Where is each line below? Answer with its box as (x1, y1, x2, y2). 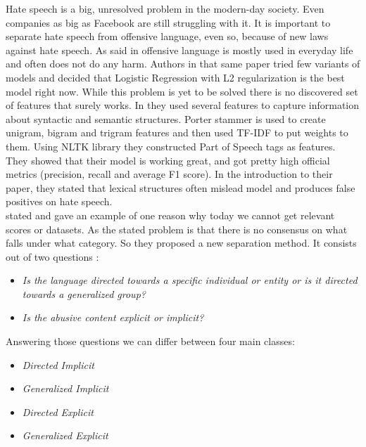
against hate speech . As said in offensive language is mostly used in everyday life (6, 42, 353, 57)
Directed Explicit (22, 404, 94, 419)
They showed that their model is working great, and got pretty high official (6, 153, 330, 167)
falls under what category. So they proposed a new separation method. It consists (6, 235, 357, 250)
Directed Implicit (22, 357, 94, 372)
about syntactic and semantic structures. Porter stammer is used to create (6, 111, 326, 126)
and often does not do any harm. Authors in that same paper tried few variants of (6, 56, 360, 71)
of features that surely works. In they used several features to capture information (6, 98, 360, 112)
